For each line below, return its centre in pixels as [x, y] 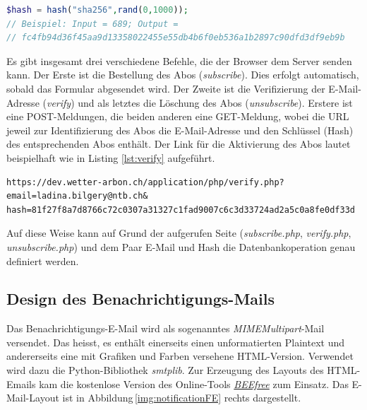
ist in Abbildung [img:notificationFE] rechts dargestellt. [182, 398]
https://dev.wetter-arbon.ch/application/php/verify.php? [145, 182]
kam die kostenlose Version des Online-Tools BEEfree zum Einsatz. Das [194, 383]
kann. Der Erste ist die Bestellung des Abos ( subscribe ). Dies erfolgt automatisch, [183, 75]
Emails [21, 383]
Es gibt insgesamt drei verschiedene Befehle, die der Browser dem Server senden [179, 60]
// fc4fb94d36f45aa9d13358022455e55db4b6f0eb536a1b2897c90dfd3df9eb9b [176, 38]
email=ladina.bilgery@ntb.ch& [77, 196]
